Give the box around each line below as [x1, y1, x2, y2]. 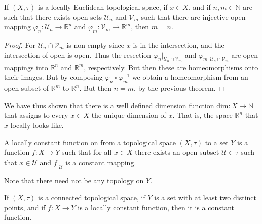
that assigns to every [4, 110, 68, 120]
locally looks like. [10, 119, 64, 130]
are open [231, 49, 258, 60]
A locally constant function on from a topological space [4, 137, 176, 147]
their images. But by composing [4, 72, 103, 82]
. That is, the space [172, 110, 233, 120]
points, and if [4, 202, 46, 212]
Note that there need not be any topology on [4, 175, 144, 185]
